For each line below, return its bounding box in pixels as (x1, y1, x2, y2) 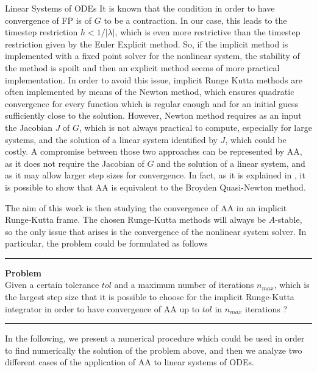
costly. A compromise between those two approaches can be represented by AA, (5, 145, 302, 158)
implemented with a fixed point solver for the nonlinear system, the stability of (5, 49, 300, 62)
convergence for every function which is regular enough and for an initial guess (5, 97, 299, 110)
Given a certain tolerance (5, 278, 99, 291)
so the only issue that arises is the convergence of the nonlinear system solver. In (5, 225, 307, 237)
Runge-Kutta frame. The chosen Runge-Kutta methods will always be (5, 213, 266, 226)
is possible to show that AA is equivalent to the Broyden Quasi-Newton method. (5, 180, 306, 193)
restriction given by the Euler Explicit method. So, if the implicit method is (5, 37, 288, 50)
